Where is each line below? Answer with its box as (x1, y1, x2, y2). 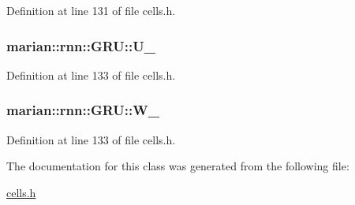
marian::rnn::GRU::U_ (6, 35, 155, 55)
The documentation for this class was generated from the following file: (6, 158, 349, 174)
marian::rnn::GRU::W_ (6, 100, 159, 120)
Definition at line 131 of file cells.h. (6, 2, 176, 18)
